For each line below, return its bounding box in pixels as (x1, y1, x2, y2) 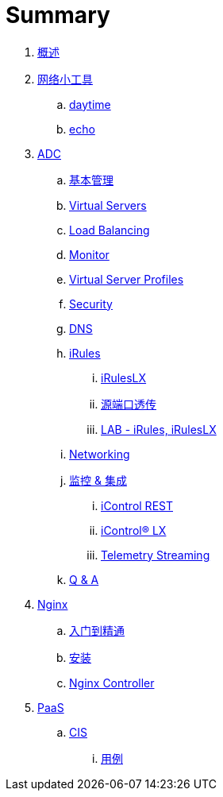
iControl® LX (101, 523, 167, 537)
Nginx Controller (69, 675, 155, 690)
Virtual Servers (69, 198, 147, 212)
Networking (69, 447, 130, 461)
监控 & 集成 (69, 473, 127, 487)
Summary (6, 2, 110, 29)
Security (69, 296, 113, 311)
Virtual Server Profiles (69, 272, 184, 286)
